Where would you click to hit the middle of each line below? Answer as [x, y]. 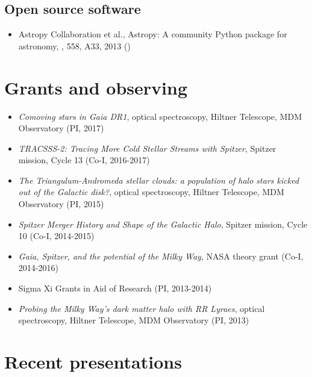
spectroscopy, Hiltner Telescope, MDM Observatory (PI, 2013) [134, 320]
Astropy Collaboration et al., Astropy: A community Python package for [153, 34]
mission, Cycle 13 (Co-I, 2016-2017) [84, 160]
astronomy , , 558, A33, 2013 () [74, 45]
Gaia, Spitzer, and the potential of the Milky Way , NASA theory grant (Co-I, [161, 256]
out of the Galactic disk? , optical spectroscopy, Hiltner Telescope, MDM [151, 192]
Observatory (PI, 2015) [61, 204]
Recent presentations [93, 362]
